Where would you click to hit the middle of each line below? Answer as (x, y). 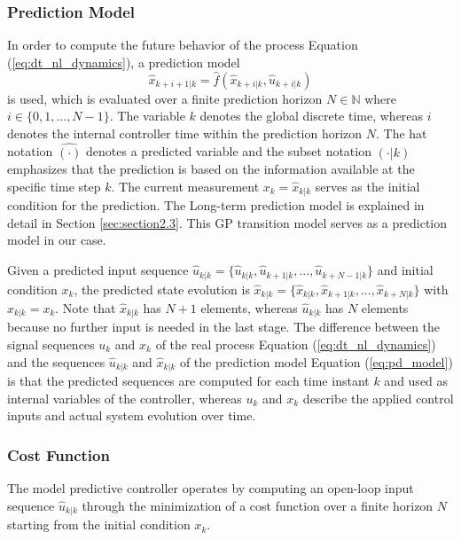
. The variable (147, 116)
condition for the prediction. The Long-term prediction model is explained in (216, 205)
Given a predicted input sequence (98, 270)
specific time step (54, 186)
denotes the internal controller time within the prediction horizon (185, 133)
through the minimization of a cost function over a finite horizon (258, 505)
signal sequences (51, 344)
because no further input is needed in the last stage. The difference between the (224, 327)
